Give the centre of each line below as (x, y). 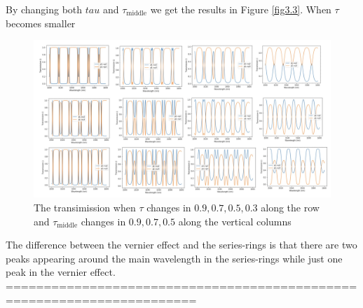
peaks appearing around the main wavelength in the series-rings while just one (174, 258)
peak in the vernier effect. (61, 272)
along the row (290, 208)
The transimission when (85, 208)
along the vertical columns (235, 221)
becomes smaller (41, 23)
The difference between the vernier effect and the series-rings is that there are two (181, 245)
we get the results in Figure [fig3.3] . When (241, 9)
